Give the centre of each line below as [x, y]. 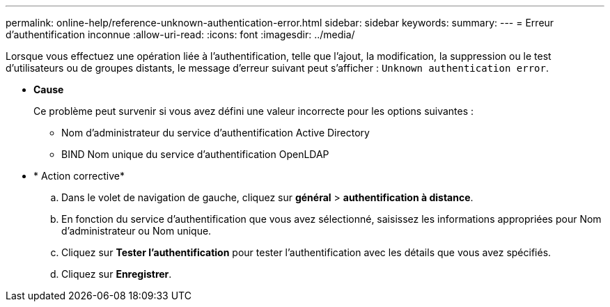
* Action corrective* [79, 176]
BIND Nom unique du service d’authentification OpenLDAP [195, 154]
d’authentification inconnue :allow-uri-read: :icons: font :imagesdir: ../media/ [180, 34]
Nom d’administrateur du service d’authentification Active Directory [216, 133]
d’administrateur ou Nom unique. [136, 231]
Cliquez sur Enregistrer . [117, 274]
